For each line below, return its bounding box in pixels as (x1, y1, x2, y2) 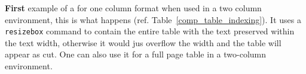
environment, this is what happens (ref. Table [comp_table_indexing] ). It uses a (5, 13, 301, 25)
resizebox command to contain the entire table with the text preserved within (5, 25, 295, 37)
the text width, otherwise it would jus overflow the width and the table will (5, 36, 281, 49)
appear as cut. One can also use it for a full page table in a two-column (5, 48, 267, 60)
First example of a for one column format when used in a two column (5, 2, 262, 14)
